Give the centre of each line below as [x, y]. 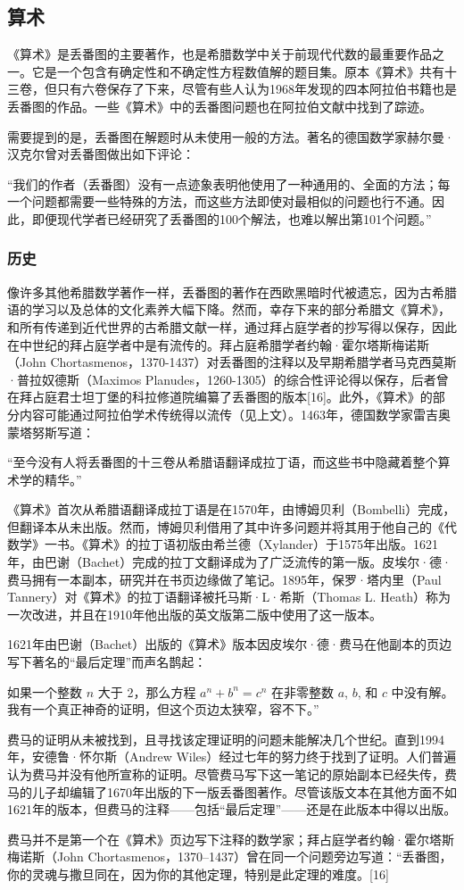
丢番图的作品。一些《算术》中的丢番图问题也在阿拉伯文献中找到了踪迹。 [220, 106]
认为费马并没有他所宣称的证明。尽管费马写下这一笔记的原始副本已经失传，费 [232, 774]
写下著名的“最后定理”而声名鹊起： [107, 662]
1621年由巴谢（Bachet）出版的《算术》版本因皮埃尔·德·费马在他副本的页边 [229, 644]
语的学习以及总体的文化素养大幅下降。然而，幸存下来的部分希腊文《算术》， [229, 309]
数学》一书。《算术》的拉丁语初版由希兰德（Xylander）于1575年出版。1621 [223, 544]
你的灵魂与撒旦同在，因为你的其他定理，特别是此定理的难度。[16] [198, 873]
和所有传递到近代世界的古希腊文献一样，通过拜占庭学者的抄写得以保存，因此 [232, 326]
